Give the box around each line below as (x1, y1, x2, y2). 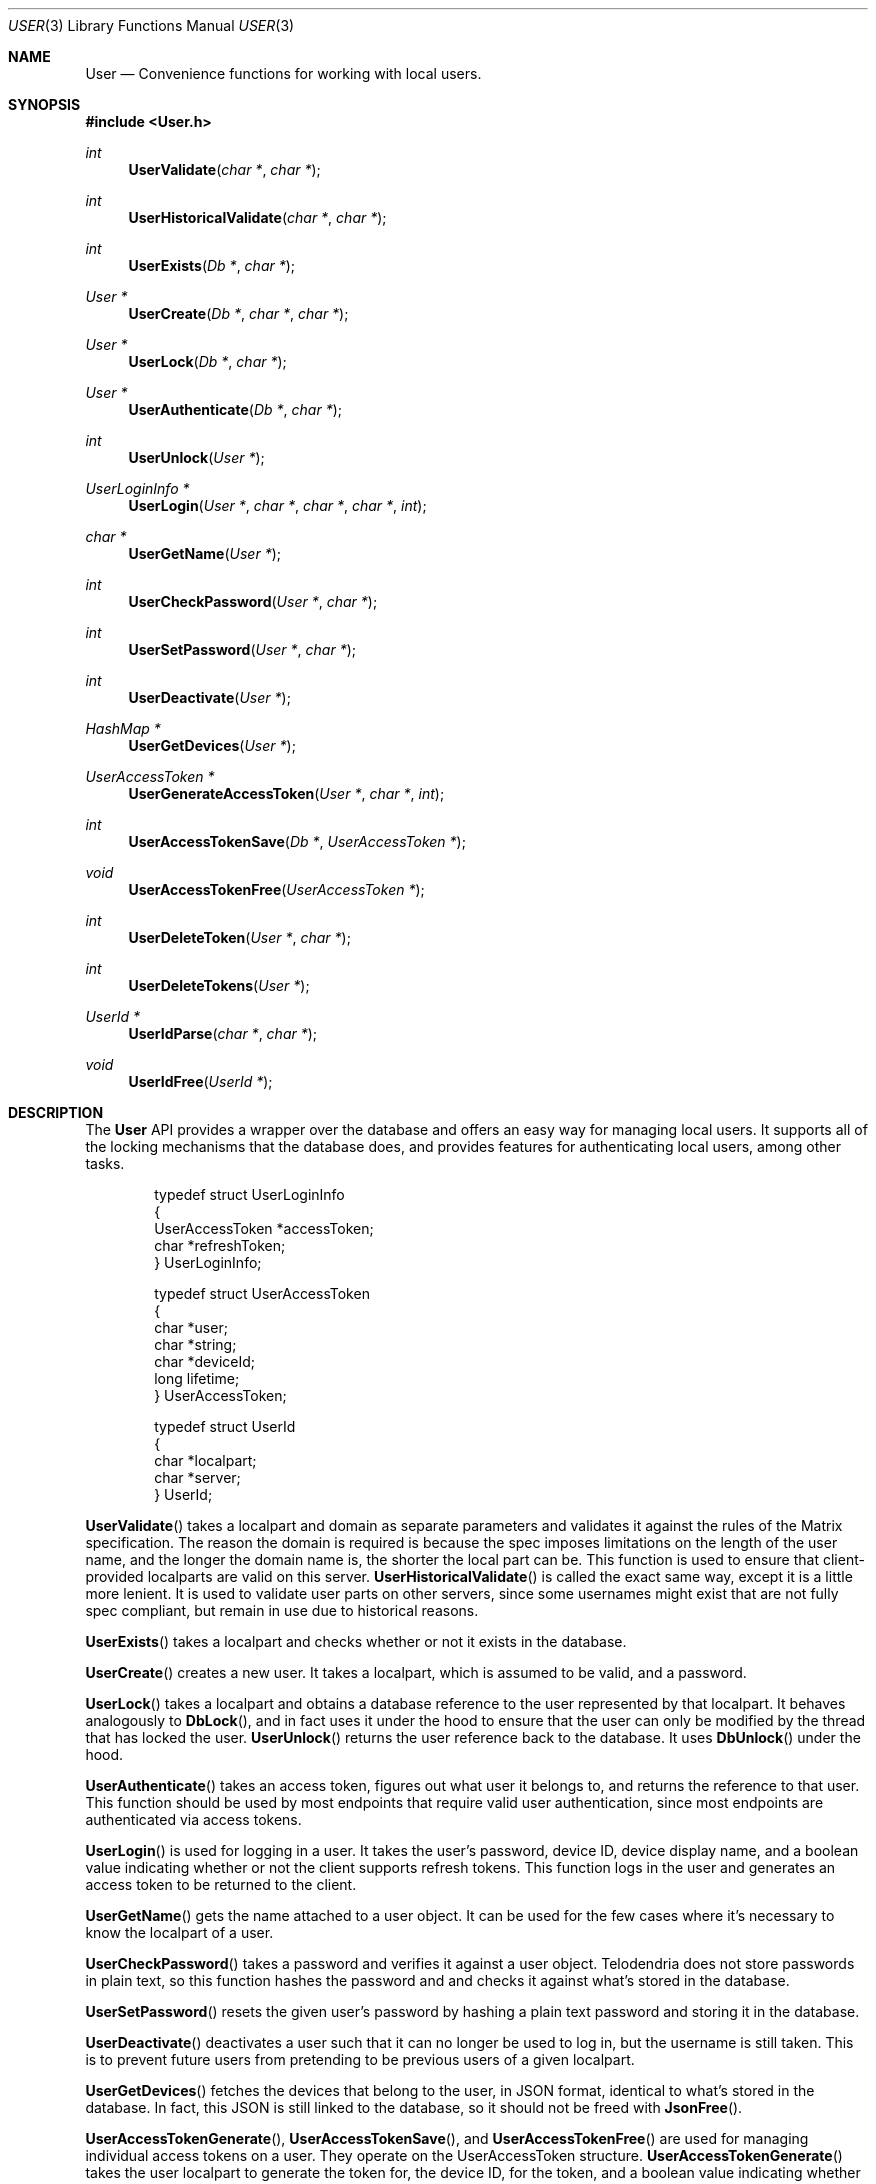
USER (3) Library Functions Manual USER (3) (8, 17, 295, 34)
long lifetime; (154, 1370, 240, 1387)
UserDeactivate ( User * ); (128, 689, 291, 706)
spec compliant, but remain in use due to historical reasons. (85, 1602, 479, 1619)
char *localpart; (154, 1452, 257, 1469)
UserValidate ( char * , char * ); (128, 161, 321, 178)
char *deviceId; (154, 1353, 255, 1370)
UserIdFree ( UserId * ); (128, 1073, 273, 1090)
